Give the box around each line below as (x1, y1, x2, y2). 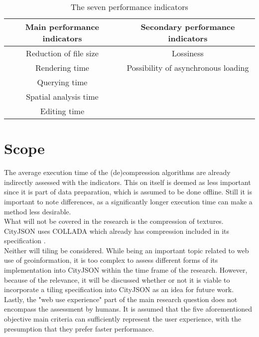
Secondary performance (140, 21, 235, 32)
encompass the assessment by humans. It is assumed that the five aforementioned (4, 304, 253, 314)
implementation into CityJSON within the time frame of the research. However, (4, 265, 248, 275)
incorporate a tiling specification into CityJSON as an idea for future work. (4, 284, 234, 295)
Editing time (40, 105, 85, 117)
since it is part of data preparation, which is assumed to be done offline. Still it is (4, 186, 252, 197)
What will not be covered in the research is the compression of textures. (4, 216, 224, 226)
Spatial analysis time (26, 91, 99, 102)
